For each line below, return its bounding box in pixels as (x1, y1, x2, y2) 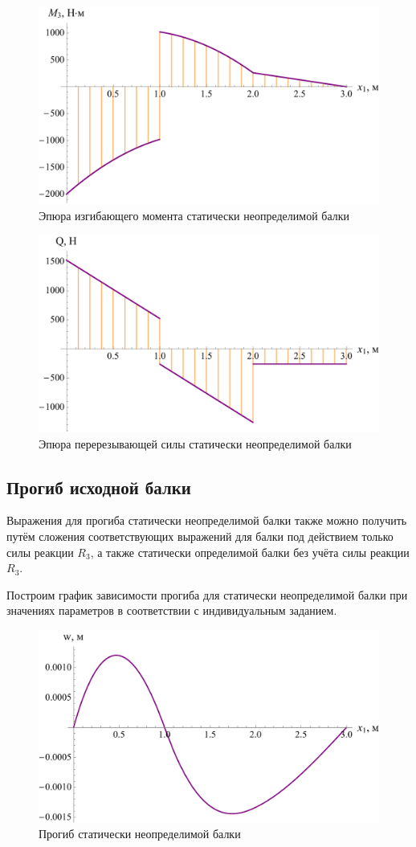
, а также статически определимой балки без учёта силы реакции (90, 543, 410, 560)
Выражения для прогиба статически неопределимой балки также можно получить (6, 512, 407, 529)
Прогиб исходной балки (6, 474, 191, 499)
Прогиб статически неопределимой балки (39, 825, 241, 842)
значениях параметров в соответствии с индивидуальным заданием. (6, 602, 337, 619)
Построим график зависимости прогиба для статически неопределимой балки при (6, 586, 408, 603)
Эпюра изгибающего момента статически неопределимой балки (39, 207, 350, 223)
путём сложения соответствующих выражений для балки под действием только (6, 528, 394, 545)
